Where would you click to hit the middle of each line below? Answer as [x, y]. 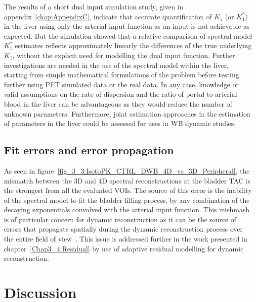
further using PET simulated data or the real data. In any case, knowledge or [121, 84]
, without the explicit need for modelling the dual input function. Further [124, 55]
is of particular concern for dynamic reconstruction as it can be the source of [120, 219]
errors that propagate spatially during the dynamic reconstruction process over [123, 229]
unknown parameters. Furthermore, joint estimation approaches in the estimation [127, 113]
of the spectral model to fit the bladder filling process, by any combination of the [127, 200]
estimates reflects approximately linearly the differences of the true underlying [133, 45]
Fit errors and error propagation [89, 150]
